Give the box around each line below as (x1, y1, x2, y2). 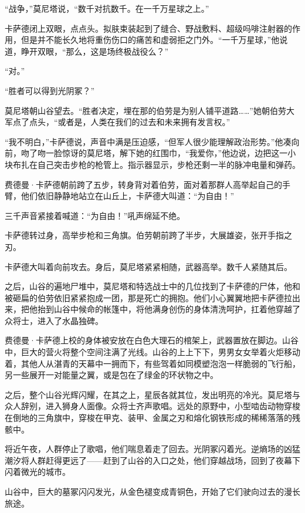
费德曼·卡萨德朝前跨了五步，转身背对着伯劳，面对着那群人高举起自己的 (5, 178, 282, 190)
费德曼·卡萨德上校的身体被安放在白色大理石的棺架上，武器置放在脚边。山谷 (5, 334, 299, 346)
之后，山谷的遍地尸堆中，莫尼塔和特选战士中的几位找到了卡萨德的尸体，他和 (5, 280, 300, 292)
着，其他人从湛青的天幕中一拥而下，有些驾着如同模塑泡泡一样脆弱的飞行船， (5, 357, 300, 369)
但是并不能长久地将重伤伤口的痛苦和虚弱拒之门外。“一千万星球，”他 (21, 33, 280, 46)
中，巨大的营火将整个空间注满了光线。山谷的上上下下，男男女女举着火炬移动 (5, 346, 300, 358)
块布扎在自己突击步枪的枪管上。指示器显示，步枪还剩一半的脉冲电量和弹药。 (5, 158, 300, 170)
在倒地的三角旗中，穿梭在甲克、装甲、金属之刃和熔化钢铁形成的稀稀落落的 (5, 411, 292, 424)
